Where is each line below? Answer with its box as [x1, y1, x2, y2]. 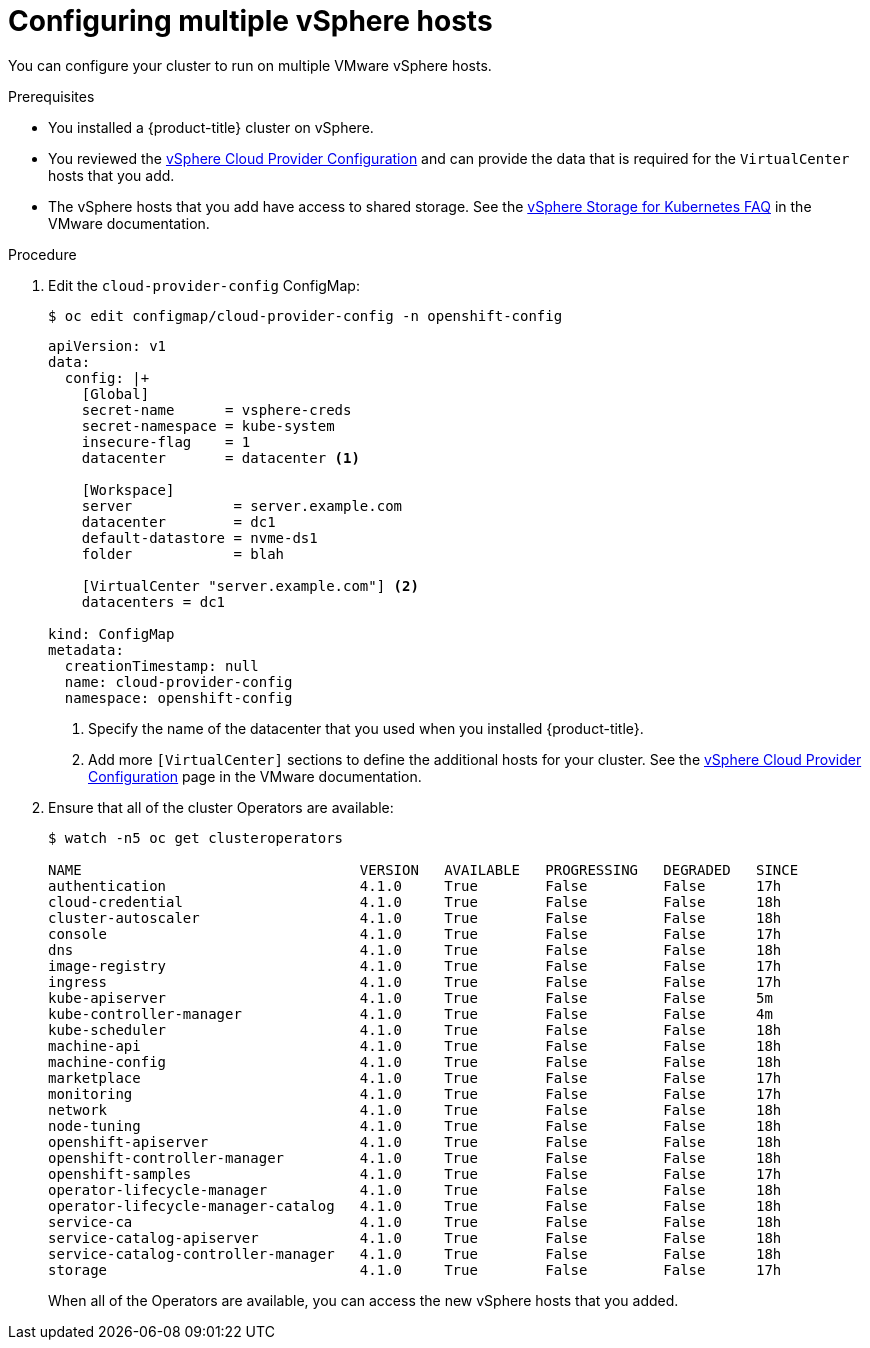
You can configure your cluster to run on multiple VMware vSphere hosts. [8, 56, 492, 74]
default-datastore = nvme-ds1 [81, 529, 318, 546]
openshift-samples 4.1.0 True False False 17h [48, 1165, 782, 1182]
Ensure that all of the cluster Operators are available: [48, 798, 394, 816]
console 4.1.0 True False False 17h [48, 925, 782, 942]
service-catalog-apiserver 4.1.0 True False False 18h [48, 1229, 782, 1246]
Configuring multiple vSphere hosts [8, 4, 493, 38]
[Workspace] [81, 481, 175, 498]
